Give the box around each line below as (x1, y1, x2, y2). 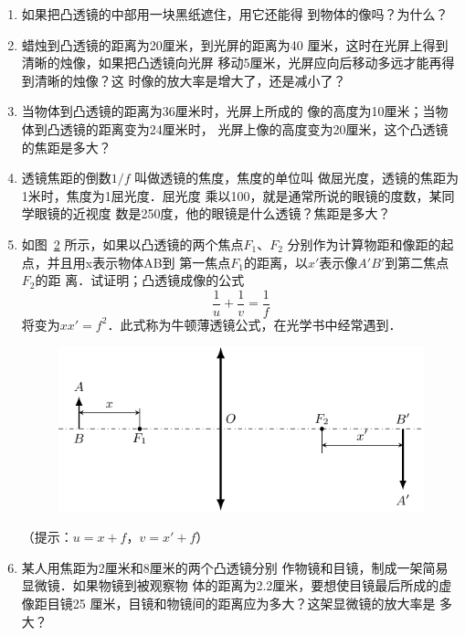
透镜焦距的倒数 (21, 168, 111, 187)
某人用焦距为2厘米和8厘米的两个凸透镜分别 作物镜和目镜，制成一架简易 (21, 557, 449, 577)
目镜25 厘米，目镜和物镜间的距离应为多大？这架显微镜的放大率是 (47, 593, 436, 612)
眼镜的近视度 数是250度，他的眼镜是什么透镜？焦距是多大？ (34, 204, 391, 223)
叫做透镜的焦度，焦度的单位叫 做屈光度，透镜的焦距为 (134, 168, 459, 187)
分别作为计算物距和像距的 (287, 234, 441, 253)
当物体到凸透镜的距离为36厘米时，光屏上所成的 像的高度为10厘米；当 (21, 101, 436, 121)
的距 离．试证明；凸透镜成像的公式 (35, 270, 245, 290)
